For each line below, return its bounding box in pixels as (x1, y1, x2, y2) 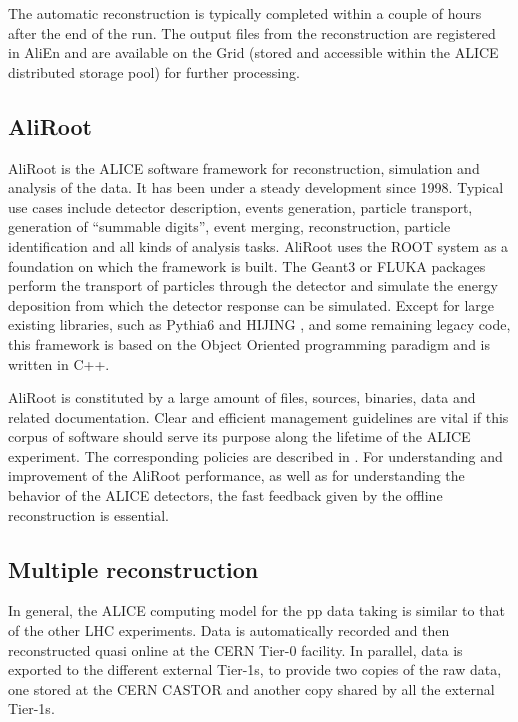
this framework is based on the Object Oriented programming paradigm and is (8, 333, 491, 354)
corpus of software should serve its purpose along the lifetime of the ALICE (8, 426, 471, 447)
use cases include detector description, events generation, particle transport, (8, 196, 473, 217)
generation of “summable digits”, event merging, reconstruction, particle (8, 216, 451, 237)
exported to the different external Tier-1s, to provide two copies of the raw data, (8, 659, 502, 680)
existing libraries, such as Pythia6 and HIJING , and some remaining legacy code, (8, 314, 511, 335)
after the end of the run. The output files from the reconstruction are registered (8, 22, 496, 43)
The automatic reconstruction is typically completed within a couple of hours (8, 3, 482, 23)
